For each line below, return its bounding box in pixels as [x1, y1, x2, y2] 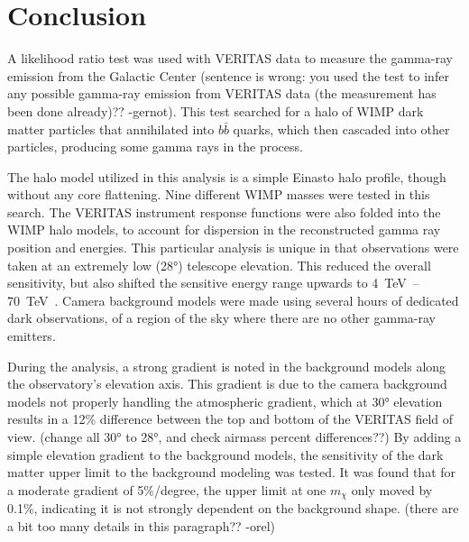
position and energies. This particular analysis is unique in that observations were [7, 238, 459, 257]
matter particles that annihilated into [7, 119, 215, 138]
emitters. [7, 326, 56, 345]
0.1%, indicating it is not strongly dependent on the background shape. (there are [7, 499, 459, 518]
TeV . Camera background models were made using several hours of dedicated [25, 290, 459, 309]
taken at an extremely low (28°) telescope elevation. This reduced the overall [7, 255, 431, 274]
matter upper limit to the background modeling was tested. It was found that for [7, 463, 456, 482]
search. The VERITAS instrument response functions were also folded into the [7, 202, 441, 221]
